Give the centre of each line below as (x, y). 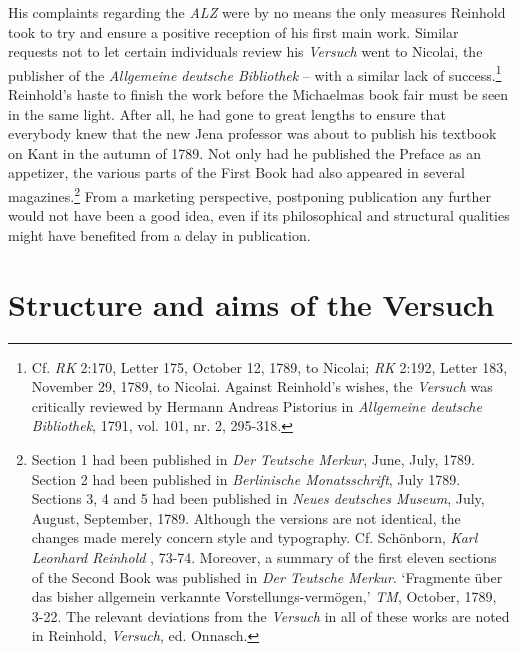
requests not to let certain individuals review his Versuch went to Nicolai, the (245, 51)
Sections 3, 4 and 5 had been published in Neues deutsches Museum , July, (258, 498)
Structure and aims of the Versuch (251, 303)
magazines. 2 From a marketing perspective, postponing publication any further (249, 194)
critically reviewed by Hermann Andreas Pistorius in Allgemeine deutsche (256, 405)
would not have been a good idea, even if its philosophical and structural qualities (259, 215)
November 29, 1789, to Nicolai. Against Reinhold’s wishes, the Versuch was (262, 386)
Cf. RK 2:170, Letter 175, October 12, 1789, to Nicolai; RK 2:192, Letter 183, (269, 366)
